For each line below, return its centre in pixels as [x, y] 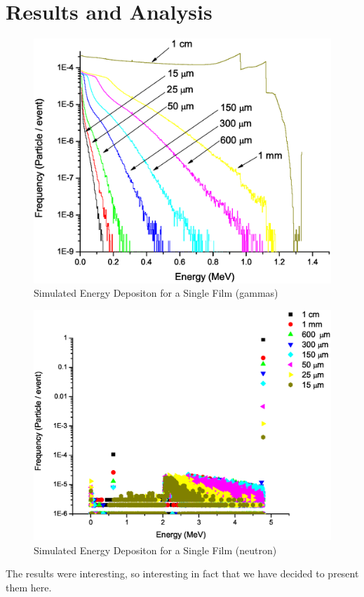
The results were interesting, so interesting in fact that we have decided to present [182, 573]
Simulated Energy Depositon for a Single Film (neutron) [155, 550]
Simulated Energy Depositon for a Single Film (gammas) [156, 293]
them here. [29, 588]
